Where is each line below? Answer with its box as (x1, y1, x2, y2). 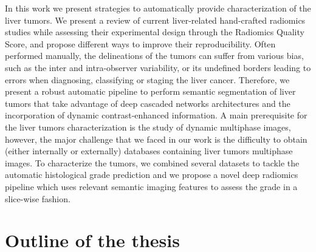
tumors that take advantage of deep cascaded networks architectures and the (5, 97, 290, 109)
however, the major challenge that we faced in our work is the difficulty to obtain (5, 132, 307, 145)
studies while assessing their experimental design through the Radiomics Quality (5, 26, 304, 38)
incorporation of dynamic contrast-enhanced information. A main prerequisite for (5, 109, 307, 121)
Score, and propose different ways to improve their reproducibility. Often (5, 37, 276, 50)
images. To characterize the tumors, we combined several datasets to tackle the (5, 156, 300, 169)
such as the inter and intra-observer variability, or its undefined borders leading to (5, 61, 311, 73)
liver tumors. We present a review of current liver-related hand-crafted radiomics (5, 13, 306, 26)
